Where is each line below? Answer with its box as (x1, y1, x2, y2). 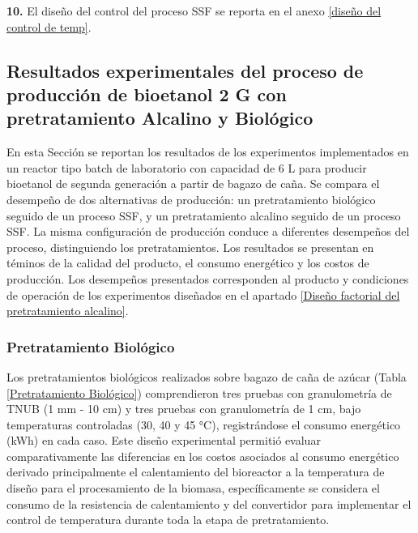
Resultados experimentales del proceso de (6, 58, 364, 83)
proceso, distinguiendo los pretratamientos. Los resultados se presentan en (6, 238, 374, 255)
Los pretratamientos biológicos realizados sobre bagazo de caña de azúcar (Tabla (6, 368, 407, 385)
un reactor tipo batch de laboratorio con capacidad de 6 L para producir (6, 159, 367, 176)
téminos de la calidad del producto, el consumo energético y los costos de (6, 254, 369, 271)
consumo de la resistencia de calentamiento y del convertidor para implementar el (6, 495, 412, 512)
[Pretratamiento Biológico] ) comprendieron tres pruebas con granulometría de (6, 384, 392, 401)
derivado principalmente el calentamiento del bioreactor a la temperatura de (6, 463, 385, 480)
